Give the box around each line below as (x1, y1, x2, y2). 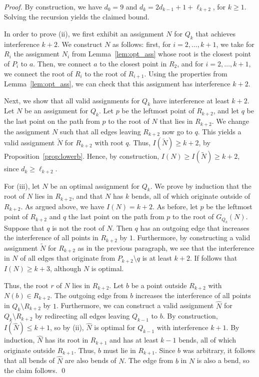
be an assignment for (24, 105, 88, 116)
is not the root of (52, 222, 104, 233)
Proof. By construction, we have (4, 1, 102, 11)
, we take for (216, 38, 254, 49)
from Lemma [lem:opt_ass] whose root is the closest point (71, 48, 251, 59)
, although (49, 263, 81, 273)
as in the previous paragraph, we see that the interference (77, 243, 254, 253)
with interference (156, 322, 208, 333)
